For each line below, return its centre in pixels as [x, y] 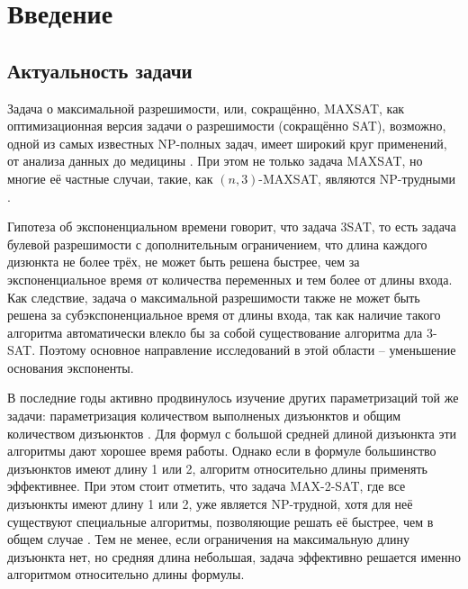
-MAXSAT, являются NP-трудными [357, 178]
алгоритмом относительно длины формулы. [126, 574]
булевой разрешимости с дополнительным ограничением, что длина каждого [217, 244]
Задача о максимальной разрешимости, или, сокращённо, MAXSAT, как [206, 108]
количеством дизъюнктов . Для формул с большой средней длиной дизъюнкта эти [232, 433]
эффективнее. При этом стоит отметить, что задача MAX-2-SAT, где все [207, 486]
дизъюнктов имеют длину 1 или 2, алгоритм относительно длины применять [217, 468]
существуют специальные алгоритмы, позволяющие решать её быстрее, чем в [220, 521]
